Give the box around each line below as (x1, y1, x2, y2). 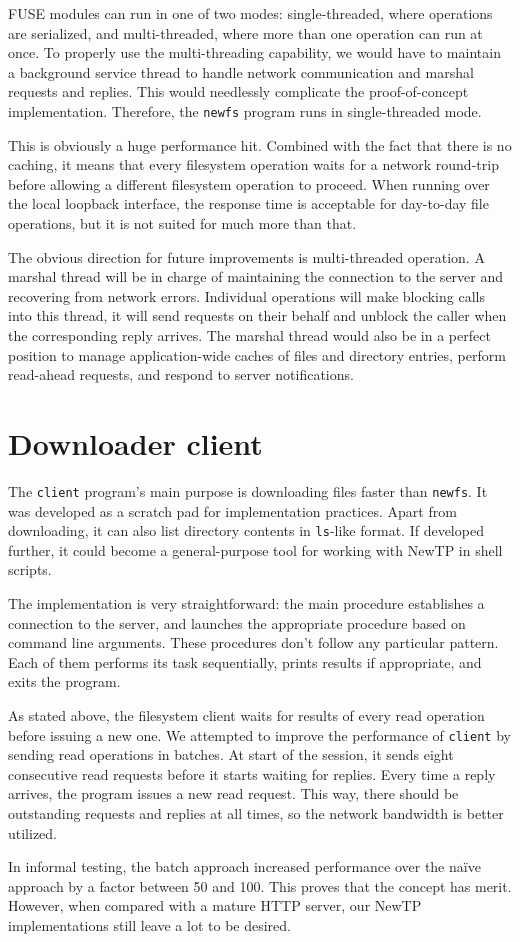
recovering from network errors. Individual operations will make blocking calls (8, 285, 485, 306)
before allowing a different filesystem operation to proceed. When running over (8, 173, 490, 194)
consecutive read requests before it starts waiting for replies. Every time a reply (8, 763, 496, 784)
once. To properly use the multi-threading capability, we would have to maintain (8, 42, 501, 63)
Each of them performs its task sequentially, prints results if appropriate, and (8, 651, 482, 672)
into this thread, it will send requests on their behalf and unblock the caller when (8, 305, 507, 326)
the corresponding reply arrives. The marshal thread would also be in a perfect (8, 324, 491, 345)
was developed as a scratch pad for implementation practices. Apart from (8, 500, 457, 521)
